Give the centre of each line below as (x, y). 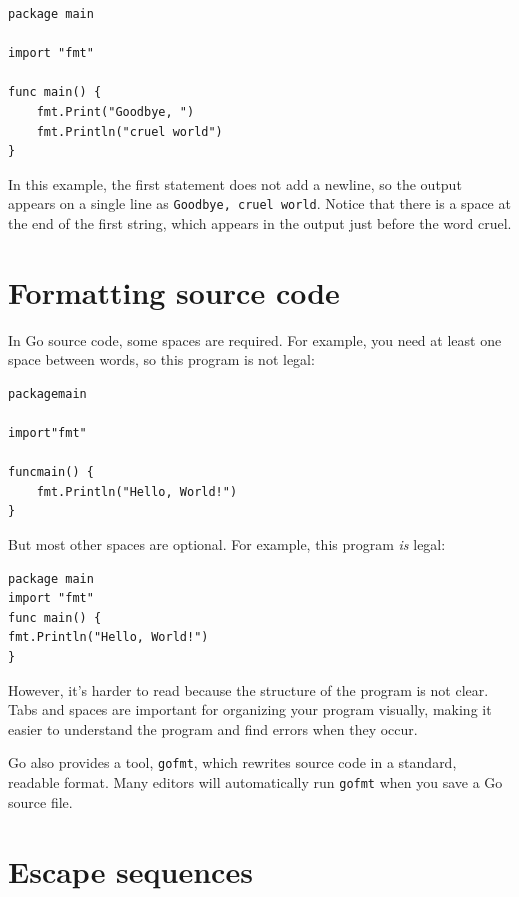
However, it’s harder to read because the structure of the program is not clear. (248, 689)
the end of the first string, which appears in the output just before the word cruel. (260, 223)
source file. (40, 801)
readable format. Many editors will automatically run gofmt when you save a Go (255, 782)
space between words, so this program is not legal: (161, 359)
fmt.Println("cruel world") (129, 131)
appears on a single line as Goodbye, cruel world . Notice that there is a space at (259, 203)
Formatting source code (174, 291)
